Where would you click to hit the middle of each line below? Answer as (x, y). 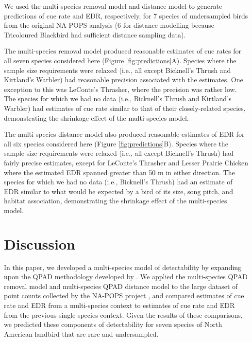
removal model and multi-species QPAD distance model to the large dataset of (121, 286)
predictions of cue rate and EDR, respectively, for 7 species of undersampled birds (126, 15)
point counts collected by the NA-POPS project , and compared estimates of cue (124, 296)
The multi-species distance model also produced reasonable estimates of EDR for (124, 134)
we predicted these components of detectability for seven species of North (113, 324)
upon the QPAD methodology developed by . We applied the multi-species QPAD (126, 277)
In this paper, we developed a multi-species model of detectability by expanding (123, 267)
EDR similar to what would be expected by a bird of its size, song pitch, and (118, 191)
